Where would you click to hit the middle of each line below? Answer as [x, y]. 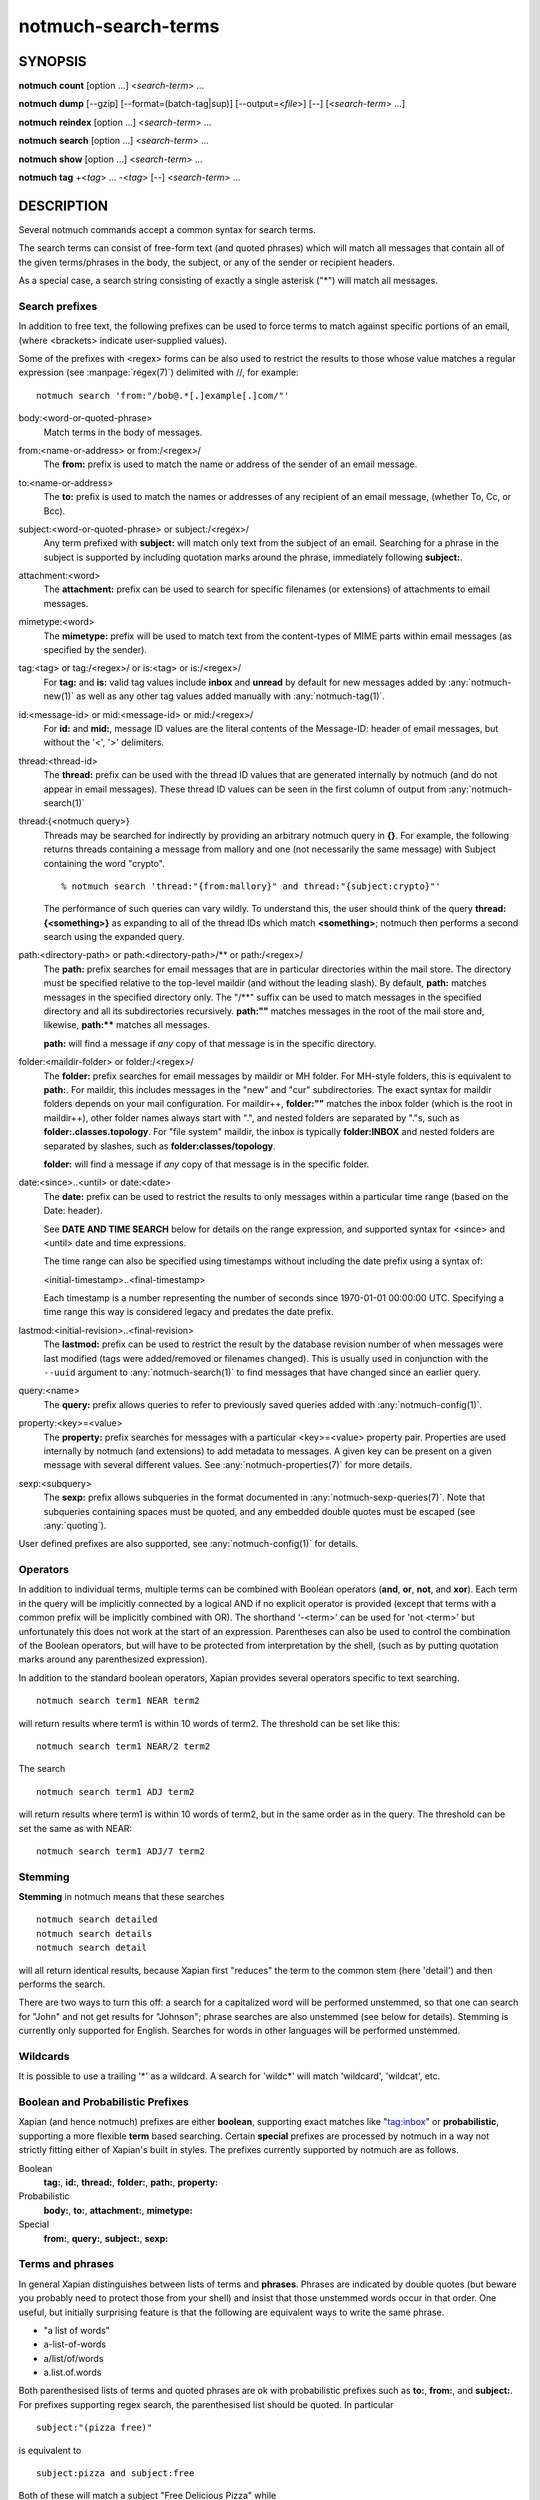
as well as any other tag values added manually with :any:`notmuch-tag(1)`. [230, 696]
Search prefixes [58, 306]
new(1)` [59, 696]
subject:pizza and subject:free [115, 2473]
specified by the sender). [95, 650]
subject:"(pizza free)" [94, 2428]
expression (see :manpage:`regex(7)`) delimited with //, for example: [158, 372]
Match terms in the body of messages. [123, 432]
